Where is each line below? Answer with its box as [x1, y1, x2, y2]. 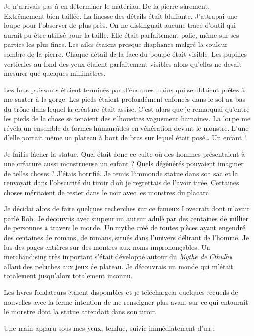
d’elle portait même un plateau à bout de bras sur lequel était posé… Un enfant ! [4, 132, 246, 142]
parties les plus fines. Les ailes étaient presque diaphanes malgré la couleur [4, 39, 228, 49]
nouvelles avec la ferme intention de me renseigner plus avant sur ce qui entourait [4, 296, 248, 307]
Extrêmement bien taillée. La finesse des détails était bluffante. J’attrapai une [4, 10, 237, 21]
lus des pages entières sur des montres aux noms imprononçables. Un [4, 242, 210, 252]
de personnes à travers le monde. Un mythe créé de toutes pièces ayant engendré [4, 223, 246, 233]
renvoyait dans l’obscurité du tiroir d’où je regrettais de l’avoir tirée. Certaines [4, 178, 239, 188]
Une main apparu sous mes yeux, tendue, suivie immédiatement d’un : [4, 322, 215, 333]
